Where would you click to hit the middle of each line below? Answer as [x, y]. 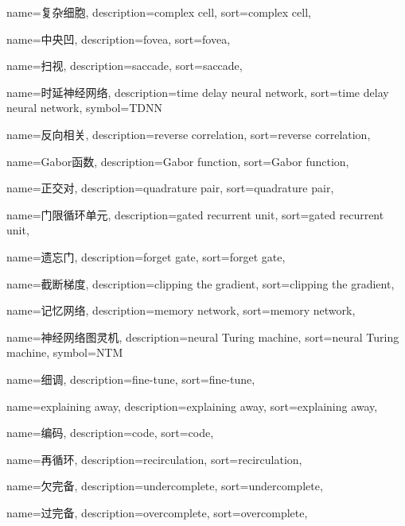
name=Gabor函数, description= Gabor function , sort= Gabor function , [178, 161]
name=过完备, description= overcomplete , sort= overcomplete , [157, 512]
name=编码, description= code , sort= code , [110, 433]
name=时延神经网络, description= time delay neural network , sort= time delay [198, 92]
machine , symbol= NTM [65, 352]
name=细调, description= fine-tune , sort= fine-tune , [131, 379]
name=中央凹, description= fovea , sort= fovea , [119, 39]
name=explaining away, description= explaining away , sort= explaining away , [192, 406]
